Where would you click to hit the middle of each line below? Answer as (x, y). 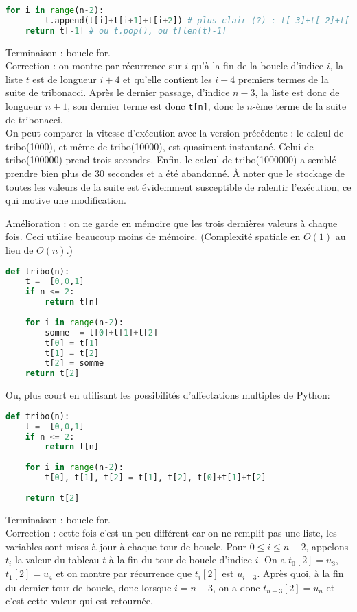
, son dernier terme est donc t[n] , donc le (156, 106)
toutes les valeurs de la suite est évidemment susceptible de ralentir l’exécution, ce (178, 186)
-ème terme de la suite (300, 106)
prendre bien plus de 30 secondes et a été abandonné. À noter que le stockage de (175, 173)
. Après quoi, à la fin (300, 573)
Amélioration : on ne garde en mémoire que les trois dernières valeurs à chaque (172, 223)
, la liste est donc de (297, 92)
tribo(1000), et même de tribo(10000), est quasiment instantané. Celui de (160, 146)
